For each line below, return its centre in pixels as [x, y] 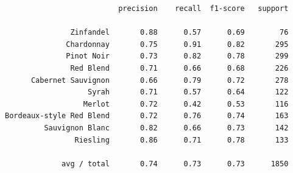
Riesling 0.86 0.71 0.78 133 [182, 140]
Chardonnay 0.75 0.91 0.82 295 [177, 44]
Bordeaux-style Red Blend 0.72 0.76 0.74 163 [147, 116]
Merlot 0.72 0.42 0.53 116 [186, 104]
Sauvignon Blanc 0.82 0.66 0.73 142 [166, 128]
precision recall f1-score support [203, 9]
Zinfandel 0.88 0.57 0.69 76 [179, 33]
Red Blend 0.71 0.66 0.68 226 [179, 68]
